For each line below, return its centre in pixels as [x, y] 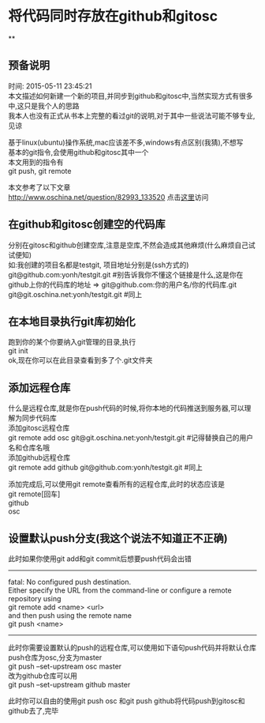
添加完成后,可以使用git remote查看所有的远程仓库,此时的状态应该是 [117, 484]
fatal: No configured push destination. [70, 582]
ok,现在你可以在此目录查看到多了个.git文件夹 [80, 360]
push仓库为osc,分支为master [55, 657]
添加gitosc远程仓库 [39, 428]
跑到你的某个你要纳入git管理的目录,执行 [72, 342]
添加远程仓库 [39, 388]
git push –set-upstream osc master [65, 666]
